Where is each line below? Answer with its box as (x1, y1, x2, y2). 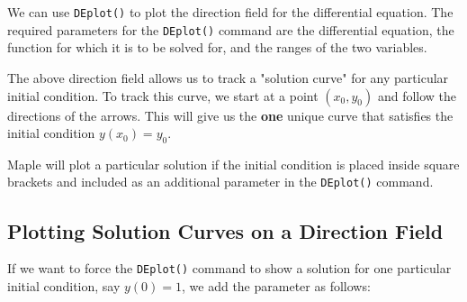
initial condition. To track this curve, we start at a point (7, 86, 319, 105)
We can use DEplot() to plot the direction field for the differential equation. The (7, 3, 454, 21)
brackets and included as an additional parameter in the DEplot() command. (7, 172, 434, 191)
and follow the (377, 86, 457, 105)
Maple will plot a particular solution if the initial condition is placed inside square (7, 154, 460, 173)
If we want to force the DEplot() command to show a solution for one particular (7, 259, 452, 278)
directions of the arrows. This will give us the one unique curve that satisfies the (7, 105, 454, 124)
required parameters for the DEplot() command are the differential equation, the (7, 20, 454, 39)
